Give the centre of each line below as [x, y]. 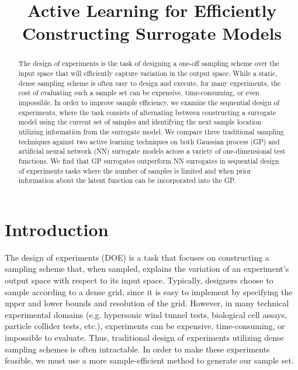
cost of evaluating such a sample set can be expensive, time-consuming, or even [139, 93]
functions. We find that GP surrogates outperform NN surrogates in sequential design [149, 160]
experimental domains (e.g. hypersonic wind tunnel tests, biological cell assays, [146, 314]
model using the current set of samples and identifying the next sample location [140, 122]
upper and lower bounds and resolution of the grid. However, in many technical [147, 303]
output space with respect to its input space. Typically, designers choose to [139, 280]
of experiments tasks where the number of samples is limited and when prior [135, 170]
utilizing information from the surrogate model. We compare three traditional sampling [151, 131]
